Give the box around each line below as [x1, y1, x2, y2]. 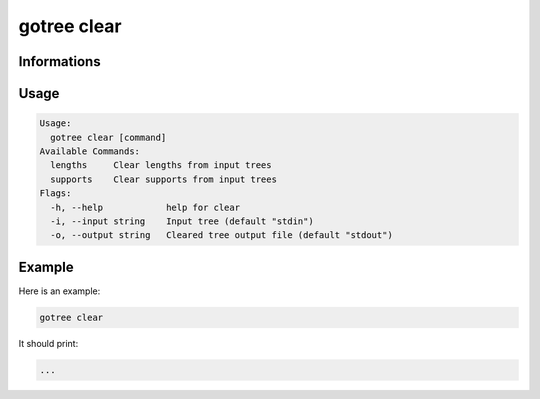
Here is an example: [18, 285, 101, 297]
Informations [18, 53, 101, 70]
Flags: [39, 188, 72, 199]
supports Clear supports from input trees [50, 173, 277, 185]
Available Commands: [39, 145, 140, 157]
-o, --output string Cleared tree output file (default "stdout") [50, 230, 394, 241]
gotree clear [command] [50, 131, 167, 143]
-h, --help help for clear [50, 201, 240, 213]
